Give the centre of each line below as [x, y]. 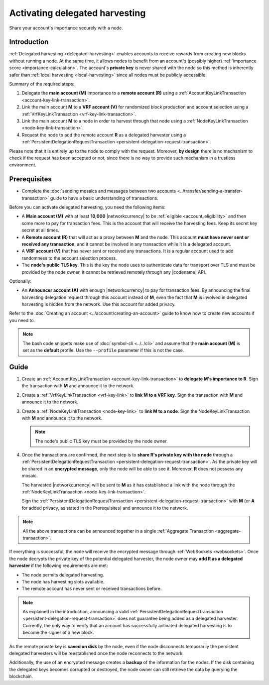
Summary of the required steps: [42, 84]
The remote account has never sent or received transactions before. [92, 589]
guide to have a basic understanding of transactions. [104, 198]
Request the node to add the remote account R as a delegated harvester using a [104, 135]
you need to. [22, 320]
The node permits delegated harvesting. [63, 574]
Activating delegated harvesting [77, 13]
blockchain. [21, 677]
